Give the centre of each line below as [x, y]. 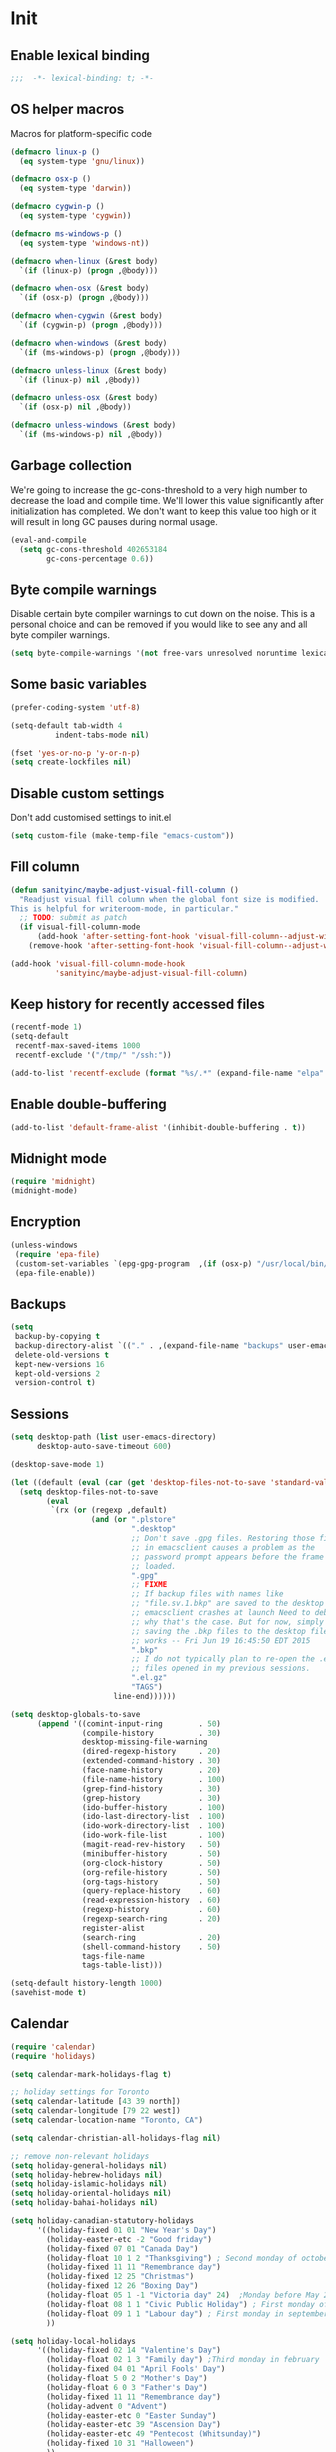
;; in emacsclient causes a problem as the [223, 1547]
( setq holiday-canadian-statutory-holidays [102, 2221]
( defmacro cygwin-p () [57, 207]
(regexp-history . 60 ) [151, 1910]
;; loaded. [154, 1566]
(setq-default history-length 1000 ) [86, 1983]
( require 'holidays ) [53, 2056]
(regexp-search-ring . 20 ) [151, 1919]
